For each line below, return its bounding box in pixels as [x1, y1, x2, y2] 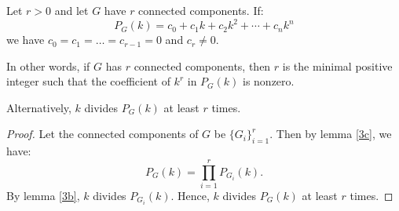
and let [54, 2, 89, 18]
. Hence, [170, 187, 210, 203]
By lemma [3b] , [6, 187, 80, 203]
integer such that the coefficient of [6, 73, 170, 89]
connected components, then [134, 57, 271, 74]
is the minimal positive [282, 57, 393, 74]
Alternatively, [6, 99, 71, 115]
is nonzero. [243, 73, 295, 89]
